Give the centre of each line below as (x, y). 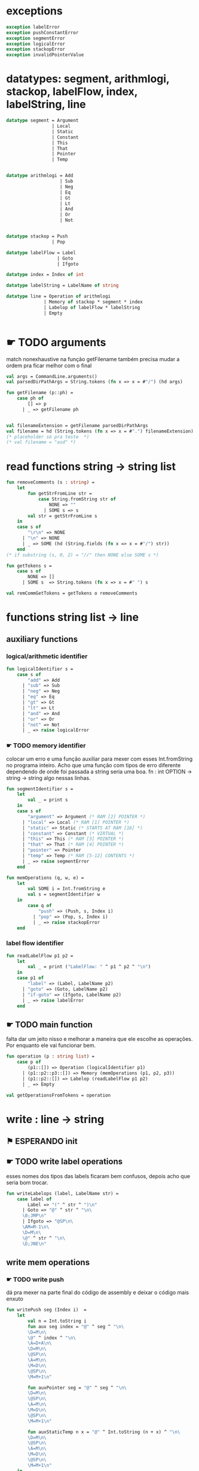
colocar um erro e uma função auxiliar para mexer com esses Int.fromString (99, 759)
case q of (40, 906)
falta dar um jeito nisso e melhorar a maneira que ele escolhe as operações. (99, 1039)
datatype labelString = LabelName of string (62, 286)
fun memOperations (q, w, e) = (45, 878)
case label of (34, 1199)
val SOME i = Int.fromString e (67, 889)
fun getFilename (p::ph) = (40, 393)
